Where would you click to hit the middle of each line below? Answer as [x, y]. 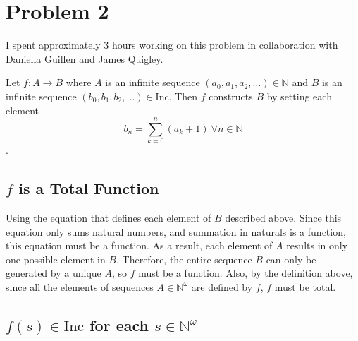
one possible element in [56, 259]
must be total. [305, 286]
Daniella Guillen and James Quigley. [85, 58]
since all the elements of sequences [80, 286]
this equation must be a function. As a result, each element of [139, 245]
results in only [317, 245]
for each [119, 324]
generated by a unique [54, 273]
